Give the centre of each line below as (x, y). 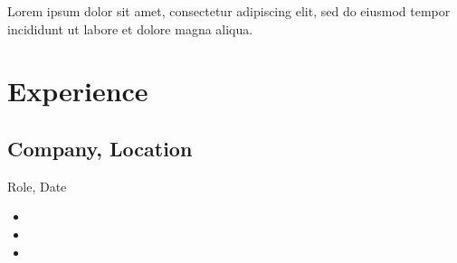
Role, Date (37, 186)
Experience (78, 91)
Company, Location (100, 148)
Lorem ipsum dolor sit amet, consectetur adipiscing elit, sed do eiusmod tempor (229, 11)
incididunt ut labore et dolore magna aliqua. (130, 28)
